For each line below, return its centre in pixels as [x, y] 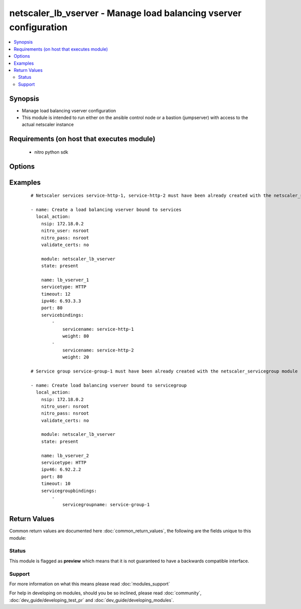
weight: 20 [76, 357]
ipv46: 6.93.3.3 [61, 301]
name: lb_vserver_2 [65, 455]
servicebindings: [62, 315]
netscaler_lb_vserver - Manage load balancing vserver [125, 13]
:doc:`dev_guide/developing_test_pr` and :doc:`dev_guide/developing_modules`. [92, 600]
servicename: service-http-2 [98, 350]
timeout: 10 [56, 484]
